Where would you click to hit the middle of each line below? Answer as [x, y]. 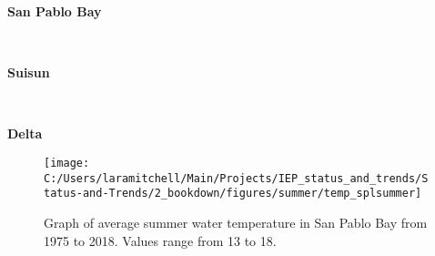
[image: [67, 163]
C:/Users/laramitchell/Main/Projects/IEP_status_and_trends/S [236, 178]
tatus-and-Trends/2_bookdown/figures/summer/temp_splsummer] [233, 194]
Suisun [29, 72]
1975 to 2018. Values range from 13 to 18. [160, 240]
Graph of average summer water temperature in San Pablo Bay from [236, 222]
